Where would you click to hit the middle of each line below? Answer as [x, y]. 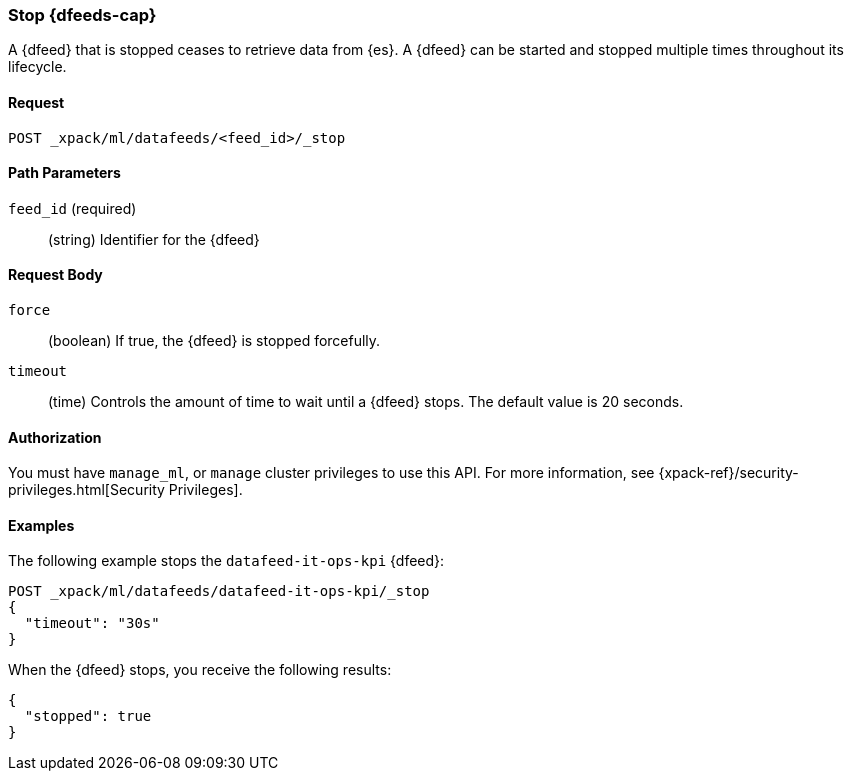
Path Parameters [64, 173]
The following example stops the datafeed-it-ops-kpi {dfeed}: [226, 561]
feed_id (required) [72, 208]
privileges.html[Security [86, 490]
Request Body [55, 275]
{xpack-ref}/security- [728, 473]
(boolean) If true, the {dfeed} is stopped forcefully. [214, 341]
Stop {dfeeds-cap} [82, 15]
